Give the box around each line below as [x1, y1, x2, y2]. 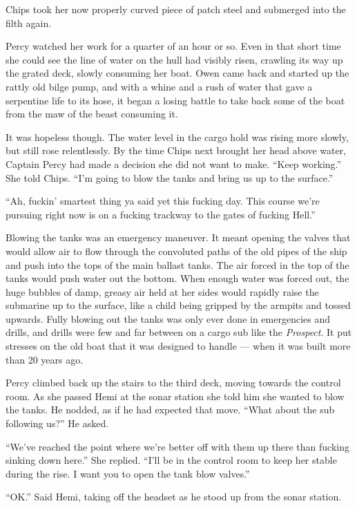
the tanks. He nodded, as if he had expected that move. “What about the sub [6, 402, 335, 417]
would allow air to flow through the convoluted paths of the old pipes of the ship [6, 243, 347, 258]
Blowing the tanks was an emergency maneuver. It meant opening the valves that [6, 230, 351, 245]
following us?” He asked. [6, 416, 109, 431]
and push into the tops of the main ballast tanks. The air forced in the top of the [6, 257, 349, 272]
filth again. [6, 15, 52, 30]
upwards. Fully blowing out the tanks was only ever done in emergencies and [6, 311, 331, 326]
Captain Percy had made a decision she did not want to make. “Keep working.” [6, 156, 342, 171]
